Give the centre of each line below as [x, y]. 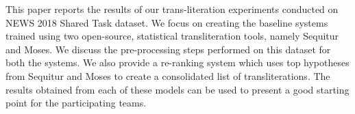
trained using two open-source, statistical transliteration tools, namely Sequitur [172, 36]
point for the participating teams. [76, 103]
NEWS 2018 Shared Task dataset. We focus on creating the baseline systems [167, 22]
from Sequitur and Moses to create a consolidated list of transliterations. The [168, 75]
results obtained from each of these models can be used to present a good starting [177, 89]
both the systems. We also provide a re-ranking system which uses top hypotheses [177, 62]
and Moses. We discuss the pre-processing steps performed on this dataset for [168, 49]
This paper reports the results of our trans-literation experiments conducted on [172, 9]
